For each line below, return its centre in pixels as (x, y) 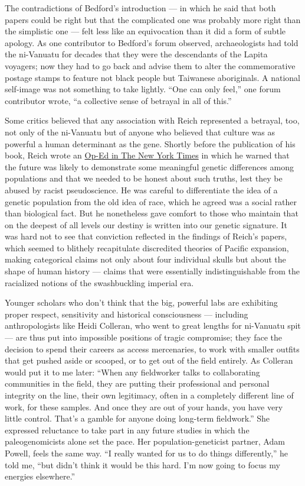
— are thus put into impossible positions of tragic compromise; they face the (143, 337)
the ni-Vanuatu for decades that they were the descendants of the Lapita (136, 54)
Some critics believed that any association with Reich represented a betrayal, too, (152, 120)
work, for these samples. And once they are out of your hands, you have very (144, 406)
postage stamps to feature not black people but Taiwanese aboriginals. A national (152, 77)
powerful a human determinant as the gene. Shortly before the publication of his (150, 143)
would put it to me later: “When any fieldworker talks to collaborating (132, 372)
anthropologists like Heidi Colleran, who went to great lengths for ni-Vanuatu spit (153, 325)
